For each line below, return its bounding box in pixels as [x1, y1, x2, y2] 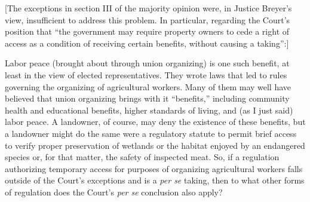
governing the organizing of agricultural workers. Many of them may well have [5, 80, 291, 93]
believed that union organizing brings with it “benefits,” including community [5, 92, 290, 105]
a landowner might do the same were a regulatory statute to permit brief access [5, 127, 297, 139]
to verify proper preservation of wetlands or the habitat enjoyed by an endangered [5, 139, 305, 151]
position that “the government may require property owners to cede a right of [5, 25, 290, 38]
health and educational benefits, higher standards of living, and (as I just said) [5, 103, 293, 116]
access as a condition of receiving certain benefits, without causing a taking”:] [5, 36, 289, 49]
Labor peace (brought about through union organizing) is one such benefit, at [5, 57, 290, 69]
